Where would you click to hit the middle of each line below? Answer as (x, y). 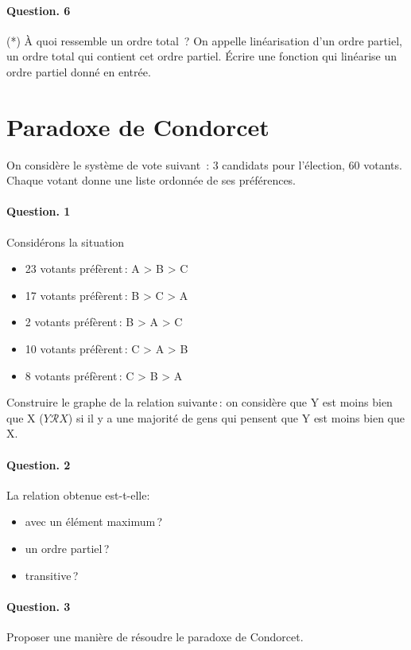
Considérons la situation (66, 241)
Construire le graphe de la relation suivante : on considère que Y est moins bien (200, 402)
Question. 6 (39, 10)
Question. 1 (39, 211)
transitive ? (52, 575)
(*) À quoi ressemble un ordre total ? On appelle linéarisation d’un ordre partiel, (204, 40)
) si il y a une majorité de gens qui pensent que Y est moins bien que (236, 417)
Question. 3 (39, 606)
